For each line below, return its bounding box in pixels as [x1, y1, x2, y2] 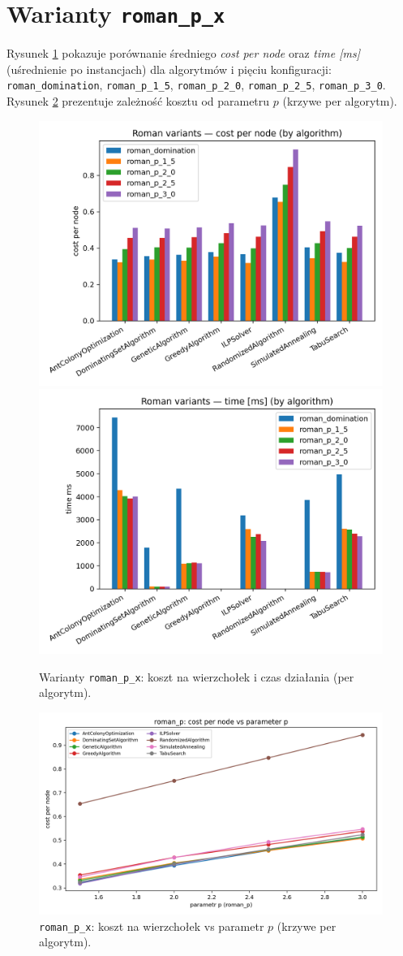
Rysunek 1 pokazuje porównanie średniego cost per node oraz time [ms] [6, 45, 360, 62]
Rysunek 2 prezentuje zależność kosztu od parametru [6, 93, 270, 110]
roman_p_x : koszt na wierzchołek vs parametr [39, 917, 264, 934]
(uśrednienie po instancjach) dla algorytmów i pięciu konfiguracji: [6, 60, 332, 77]
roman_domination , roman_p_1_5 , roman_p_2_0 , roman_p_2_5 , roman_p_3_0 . [6, 76, 386, 93]
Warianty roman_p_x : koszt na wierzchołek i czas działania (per [39, 668, 354, 685]
